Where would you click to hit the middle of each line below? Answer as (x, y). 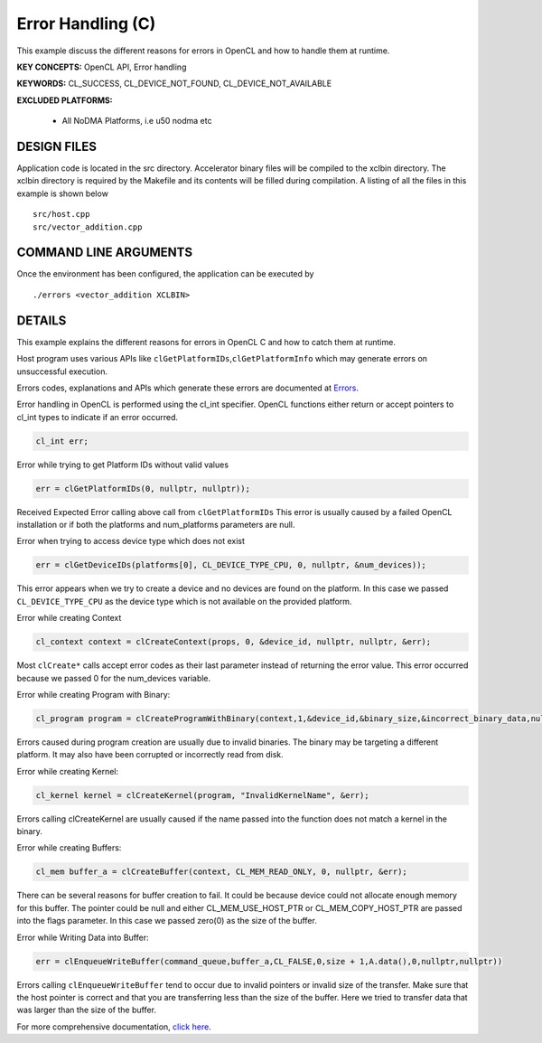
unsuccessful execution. (62, 371)
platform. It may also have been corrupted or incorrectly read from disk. (150, 755)
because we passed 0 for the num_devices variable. (114, 678)
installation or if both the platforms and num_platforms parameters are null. (156, 525)
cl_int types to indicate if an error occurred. (97, 417)
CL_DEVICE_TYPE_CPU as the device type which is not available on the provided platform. (184, 601)
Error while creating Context (69, 618)
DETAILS (42, 320)
